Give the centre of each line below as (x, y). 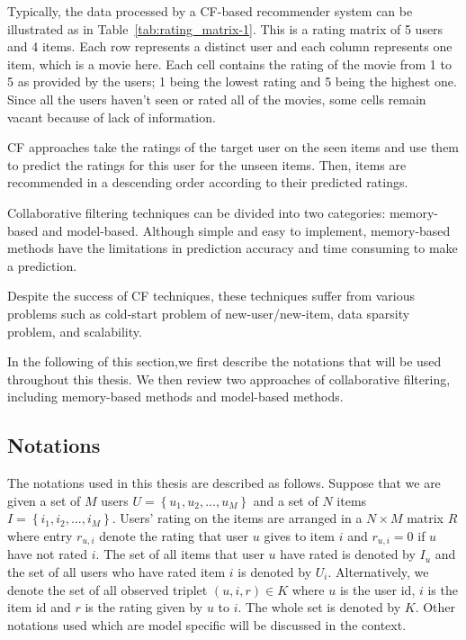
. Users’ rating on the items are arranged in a (237, 518)
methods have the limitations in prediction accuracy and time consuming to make (233, 248)
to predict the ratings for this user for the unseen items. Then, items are (207, 164)
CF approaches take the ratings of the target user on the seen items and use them (233, 147)
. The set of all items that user (180, 554)
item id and (39, 607)
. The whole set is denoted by (319, 607)
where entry (40, 535)
